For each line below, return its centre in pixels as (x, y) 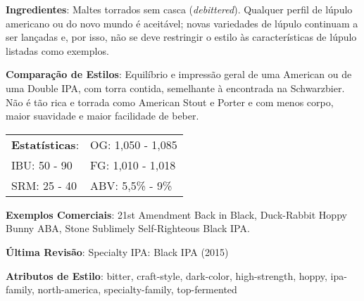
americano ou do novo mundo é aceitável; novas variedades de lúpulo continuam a (182, 23)
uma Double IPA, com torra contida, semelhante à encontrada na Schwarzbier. (175, 88)
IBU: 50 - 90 (42, 165)
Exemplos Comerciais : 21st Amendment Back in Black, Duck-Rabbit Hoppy (176, 214)
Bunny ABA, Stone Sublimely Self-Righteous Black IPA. (128, 228)
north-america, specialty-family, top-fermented (137, 289)
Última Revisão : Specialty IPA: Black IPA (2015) (117, 251)
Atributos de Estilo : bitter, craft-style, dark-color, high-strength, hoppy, (167, 275)
